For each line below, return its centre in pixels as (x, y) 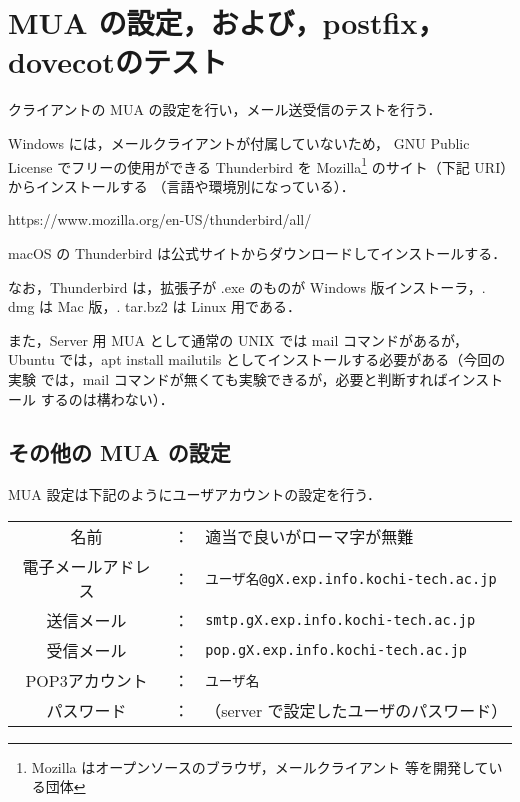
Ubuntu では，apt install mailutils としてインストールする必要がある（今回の (257, 359)
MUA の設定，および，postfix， (227, 22)
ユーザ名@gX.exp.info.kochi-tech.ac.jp (351, 578)
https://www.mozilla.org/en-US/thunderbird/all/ (160, 219)
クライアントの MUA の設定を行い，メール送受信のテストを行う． (225, 109)
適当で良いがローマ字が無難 (309, 536)
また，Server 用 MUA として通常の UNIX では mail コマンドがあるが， (238, 339)
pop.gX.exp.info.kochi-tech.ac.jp (336, 649)
